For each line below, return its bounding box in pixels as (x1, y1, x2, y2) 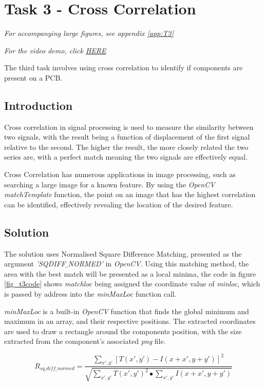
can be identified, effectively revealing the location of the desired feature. (4, 199, 233, 209)
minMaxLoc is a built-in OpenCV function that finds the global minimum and (4, 305, 249, 316)
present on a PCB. (4, 72, 63, 83)
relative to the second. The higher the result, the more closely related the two (4, 141, 249, 152)
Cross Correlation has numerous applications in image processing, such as (4, 169, 236, 180)
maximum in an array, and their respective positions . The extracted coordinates (4, 316, 256, 326)
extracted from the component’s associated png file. (4, 336, 166, 346)
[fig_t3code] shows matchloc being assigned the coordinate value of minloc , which (4, 278, 260, 289)
